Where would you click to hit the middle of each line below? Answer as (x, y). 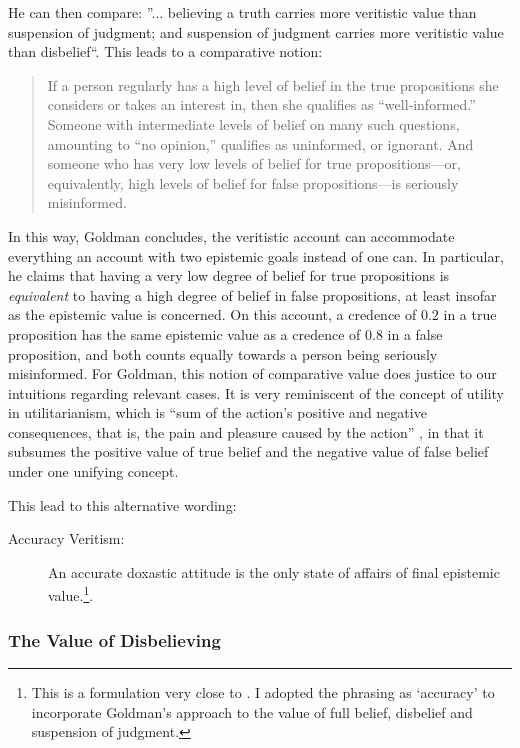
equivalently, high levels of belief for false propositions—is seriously (253, 182)
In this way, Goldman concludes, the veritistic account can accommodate (231, 235)
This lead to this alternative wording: (122, 504)
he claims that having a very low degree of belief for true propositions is (229, 275)
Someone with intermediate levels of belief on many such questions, (253, 123)
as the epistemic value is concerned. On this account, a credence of (212, 314)
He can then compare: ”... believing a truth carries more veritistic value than (242, 12)
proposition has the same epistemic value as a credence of (184, 333)
